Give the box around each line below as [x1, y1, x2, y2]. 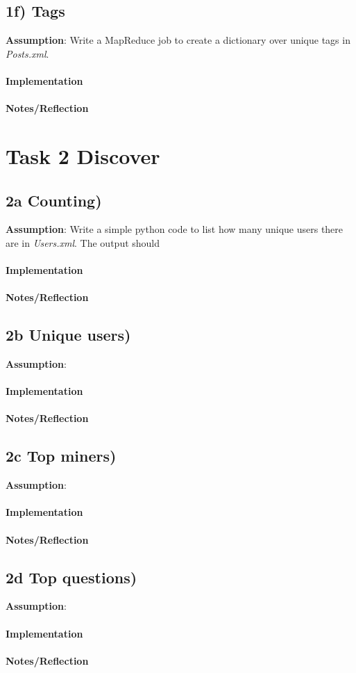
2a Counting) [6, 189, 102, 211]
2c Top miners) [6, 445, 117, 467]
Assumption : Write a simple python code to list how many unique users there [6, 222, 344, 236]
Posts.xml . [6, 46, 49, 60]
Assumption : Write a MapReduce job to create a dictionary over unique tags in [6, 33, 350, 47]
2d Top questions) [6, 566, 137, 587]
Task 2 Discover [6, 141, 160, 170]
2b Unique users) [6, 324, 131, 346]
